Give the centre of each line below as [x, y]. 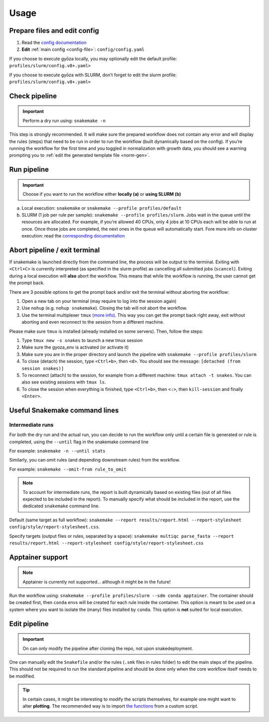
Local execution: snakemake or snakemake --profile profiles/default [102, 208]
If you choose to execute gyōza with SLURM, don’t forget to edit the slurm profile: [93, 75]
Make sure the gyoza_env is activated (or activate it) [75, 347]
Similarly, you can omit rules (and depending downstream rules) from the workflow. [95, 460]
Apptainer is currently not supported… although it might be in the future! [97, 582]
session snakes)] [43, 368]
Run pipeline [29, 170]
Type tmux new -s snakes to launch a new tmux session [82, 340]
